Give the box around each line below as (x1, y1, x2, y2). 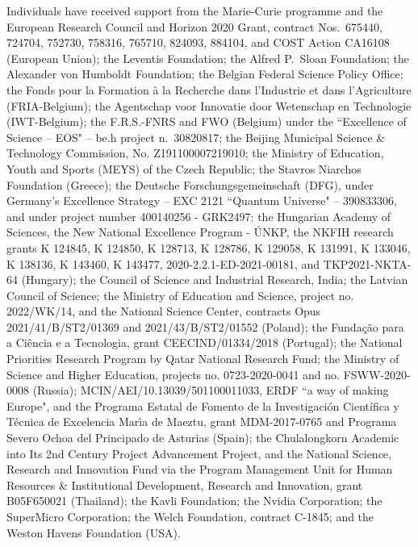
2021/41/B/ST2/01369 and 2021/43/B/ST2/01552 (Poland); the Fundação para (6, 318, 404, 335)
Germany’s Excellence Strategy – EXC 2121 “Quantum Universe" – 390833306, (6, 192, 397, 209)
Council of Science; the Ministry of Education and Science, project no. (6, 286, 354, 303)
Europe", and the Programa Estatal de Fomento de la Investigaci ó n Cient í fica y (6, 397, 399, 414)
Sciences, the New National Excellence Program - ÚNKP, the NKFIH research (6, 223, 394, 240)
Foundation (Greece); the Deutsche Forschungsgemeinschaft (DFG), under (6, 176, 374, 193)
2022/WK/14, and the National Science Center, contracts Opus (6, 303, 321, 319)
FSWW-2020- (343, 365, 411, 382)
